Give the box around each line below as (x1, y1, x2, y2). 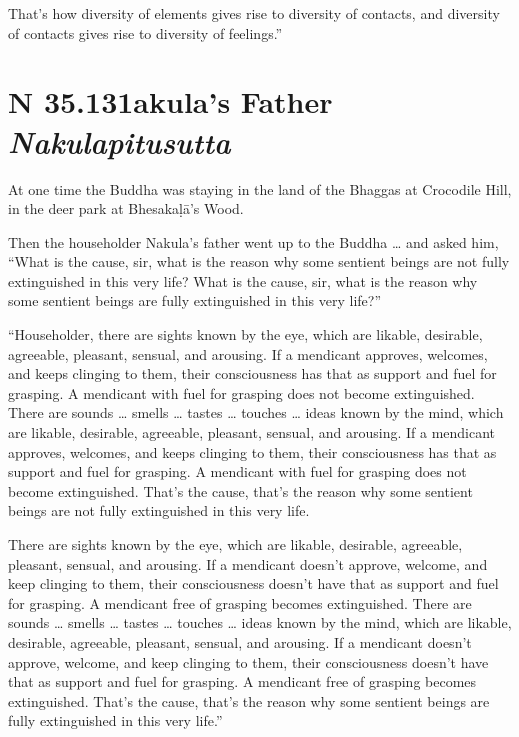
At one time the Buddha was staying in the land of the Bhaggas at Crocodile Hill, (8, 178, 512, 199)
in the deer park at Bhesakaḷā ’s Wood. (8, 198, 244, 219)
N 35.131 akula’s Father (8, 81, 333, 122)
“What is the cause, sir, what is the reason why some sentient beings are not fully (8, 251, 510, 272)
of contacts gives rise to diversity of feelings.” (8, 22, 283, 43)
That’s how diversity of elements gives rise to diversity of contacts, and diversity (8, 3, 500, 23)
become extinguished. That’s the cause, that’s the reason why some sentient (8, 480, 473, 501)
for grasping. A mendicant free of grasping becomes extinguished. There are (8, 592, 472, 613)
